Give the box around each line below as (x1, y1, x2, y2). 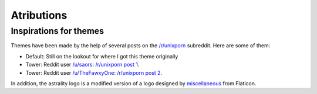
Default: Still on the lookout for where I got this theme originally (25, 53, 178, 60)
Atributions (11, 9, 68, 22)
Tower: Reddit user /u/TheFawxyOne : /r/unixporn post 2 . (25, 69, 163, 76)
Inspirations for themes (11, 26, 104, 36)
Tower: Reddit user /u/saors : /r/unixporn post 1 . (25, 61, 140, 68)
